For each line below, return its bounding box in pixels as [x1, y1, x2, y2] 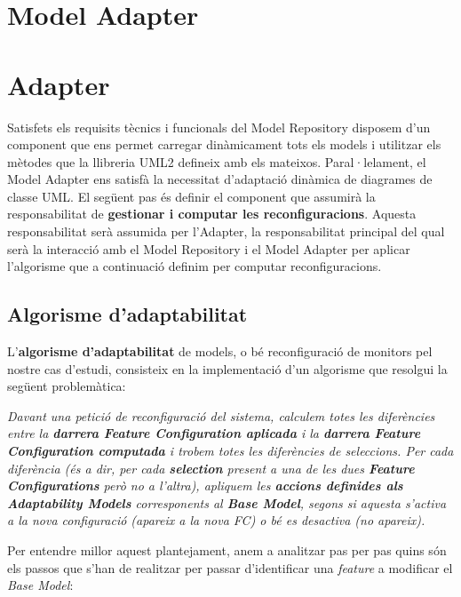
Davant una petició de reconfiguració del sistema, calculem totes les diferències [7, 406, 435, 425]
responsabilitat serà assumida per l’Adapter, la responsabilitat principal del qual [7, 222, 445, 241]
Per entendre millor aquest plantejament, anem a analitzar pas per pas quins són [7, 540, 447, 559]
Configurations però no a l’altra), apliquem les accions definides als [7, 476, 403, 495]
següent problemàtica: [7, 377, 126, 395]
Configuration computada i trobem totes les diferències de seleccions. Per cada [7, 442, 454, 460]
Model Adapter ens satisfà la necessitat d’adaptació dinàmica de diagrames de [7, 170, 433, 188]
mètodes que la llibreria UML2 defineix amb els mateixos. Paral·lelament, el [7, 152, 426, 171]
